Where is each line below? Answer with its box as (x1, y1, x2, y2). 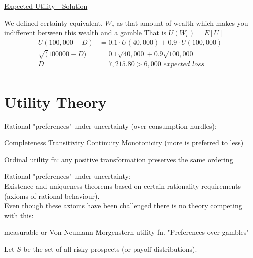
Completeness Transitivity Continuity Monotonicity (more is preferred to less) (4, 137, 244, 148)
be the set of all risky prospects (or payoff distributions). (23, 243, 197, 254)
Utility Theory (4, 91, 107, 112)
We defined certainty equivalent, (4, 17, 103, 28)
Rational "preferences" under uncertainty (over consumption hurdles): (4, 120, 217, 131)
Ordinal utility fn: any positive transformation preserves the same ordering (4, 154, 233, 164)
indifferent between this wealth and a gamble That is (4, 27, 167, 38)
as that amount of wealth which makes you (116, 17, 248, 28)
